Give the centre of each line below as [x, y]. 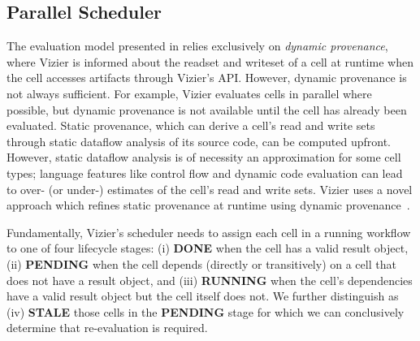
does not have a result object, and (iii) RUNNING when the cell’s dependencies [210, 280]
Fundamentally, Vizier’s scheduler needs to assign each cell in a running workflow [209, 232]
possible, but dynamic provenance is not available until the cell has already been [207, 109]
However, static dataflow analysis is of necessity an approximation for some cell [204, 157]
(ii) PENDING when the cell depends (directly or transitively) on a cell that [201, 263]
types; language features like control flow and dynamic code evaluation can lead [205, 173]
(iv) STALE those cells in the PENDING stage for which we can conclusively [206, 311]
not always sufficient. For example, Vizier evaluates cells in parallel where [189, 93]
